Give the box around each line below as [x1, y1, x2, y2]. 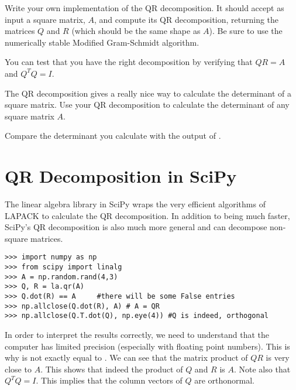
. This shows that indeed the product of [40, 362, 183, 375]
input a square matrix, [5, 13, 85, 25]
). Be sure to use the [209, 25, 283, 37]
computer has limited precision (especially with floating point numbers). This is [5, 340, 290, 352]
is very [266, 351, 290, 364]
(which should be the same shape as [71, 25, 201, 37]
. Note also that [233, 362, 291, 375]
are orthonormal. [194, 374, 255, 386]
